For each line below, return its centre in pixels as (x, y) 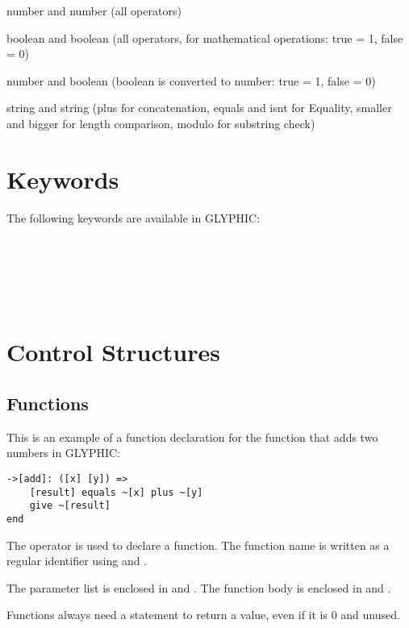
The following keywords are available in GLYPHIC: (134, 217)
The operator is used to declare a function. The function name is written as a (198, 545)
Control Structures (113, 352)
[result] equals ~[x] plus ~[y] (116, 492)
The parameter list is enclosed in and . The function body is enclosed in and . (199, 587)
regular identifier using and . (77, 561)
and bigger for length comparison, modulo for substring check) (161, 123)
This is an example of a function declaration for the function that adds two (192, 437)
